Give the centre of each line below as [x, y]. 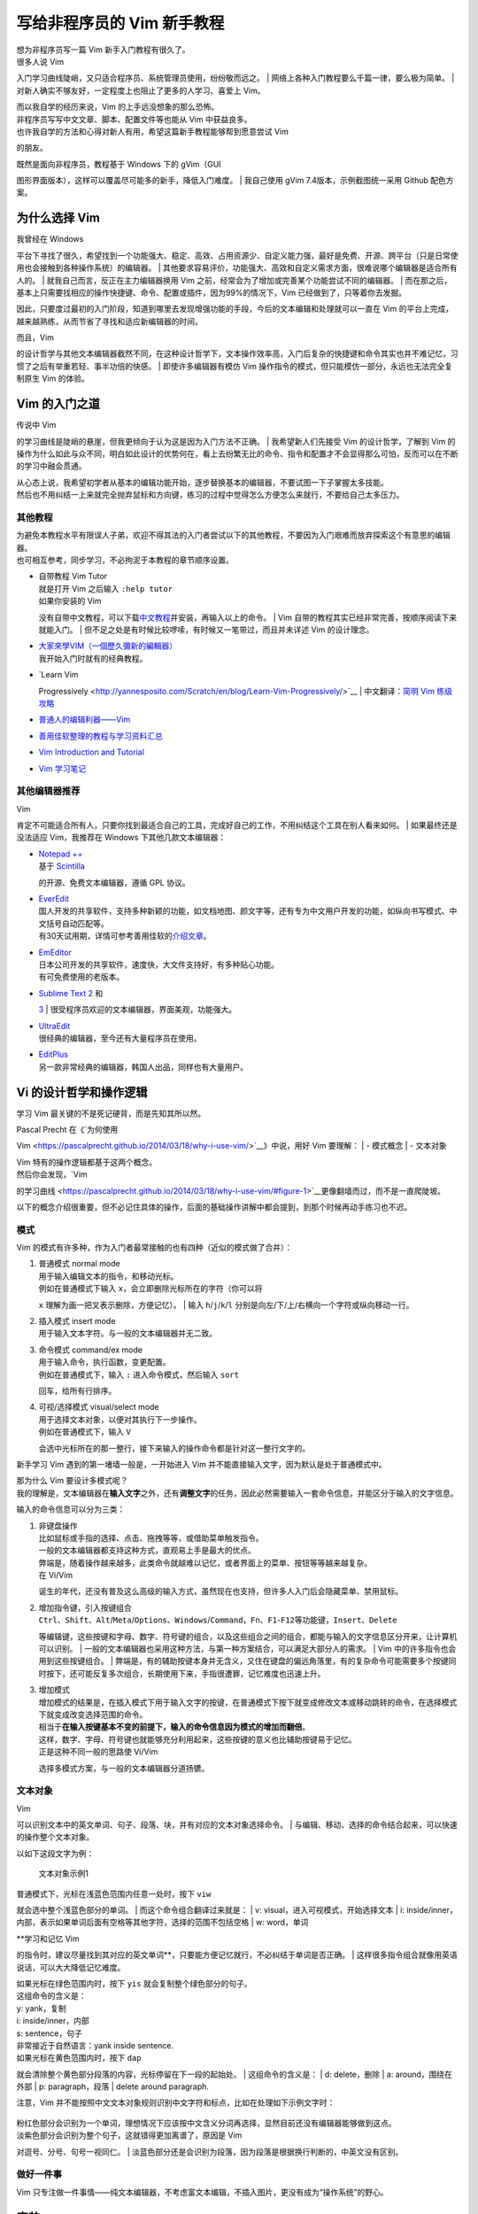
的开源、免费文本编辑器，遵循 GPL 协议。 [114, 882]
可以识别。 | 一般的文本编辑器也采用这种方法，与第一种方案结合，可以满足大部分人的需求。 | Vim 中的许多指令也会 [247, 1649]
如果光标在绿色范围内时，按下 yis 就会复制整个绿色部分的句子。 [134, 1983]
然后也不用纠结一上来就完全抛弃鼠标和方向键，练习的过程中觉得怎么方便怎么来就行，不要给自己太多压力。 [210, 495]
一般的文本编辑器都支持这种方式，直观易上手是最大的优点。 [147, 1551]
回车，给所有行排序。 [77, 1390]
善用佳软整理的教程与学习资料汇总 [100, 736]
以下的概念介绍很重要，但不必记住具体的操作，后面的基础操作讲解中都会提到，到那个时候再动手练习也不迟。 [214, 1207]
